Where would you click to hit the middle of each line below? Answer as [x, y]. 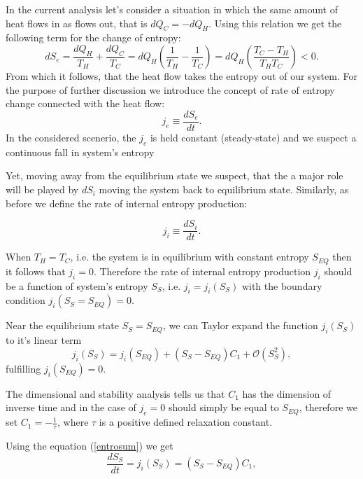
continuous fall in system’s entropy [80, 152]
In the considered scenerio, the [71, 138]
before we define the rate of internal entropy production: [127, 203]
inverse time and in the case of [71, 407]
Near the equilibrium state [62, 325]
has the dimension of [287, 393]
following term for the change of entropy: [93, 37]
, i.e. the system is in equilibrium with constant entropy [190, 257]
